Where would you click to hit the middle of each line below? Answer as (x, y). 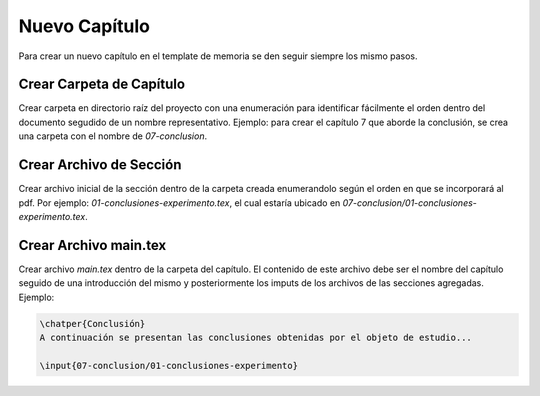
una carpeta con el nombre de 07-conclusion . (113, 136)
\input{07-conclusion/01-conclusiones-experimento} (169, 365)
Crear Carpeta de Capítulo (101, 84)
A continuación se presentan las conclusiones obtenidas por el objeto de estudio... (255, 337)
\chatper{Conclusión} (92, 323)
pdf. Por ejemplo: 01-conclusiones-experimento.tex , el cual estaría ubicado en (179, 202)
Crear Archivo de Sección (100, 165)
